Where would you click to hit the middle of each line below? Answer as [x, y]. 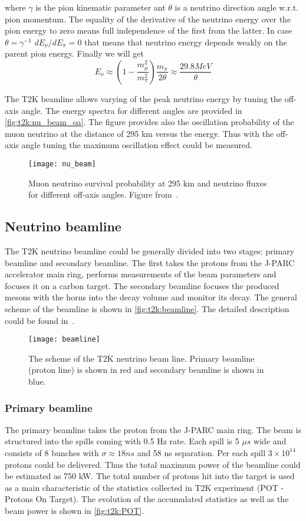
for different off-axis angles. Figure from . [103, 194]
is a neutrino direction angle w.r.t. [237, 7]
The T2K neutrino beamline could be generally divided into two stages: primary [150, 250]
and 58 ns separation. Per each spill [201, 452]
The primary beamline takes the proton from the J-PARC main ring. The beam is [153, 429]
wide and [270, 441]
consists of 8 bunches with [52, 452]
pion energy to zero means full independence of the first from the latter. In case [149, 30]
